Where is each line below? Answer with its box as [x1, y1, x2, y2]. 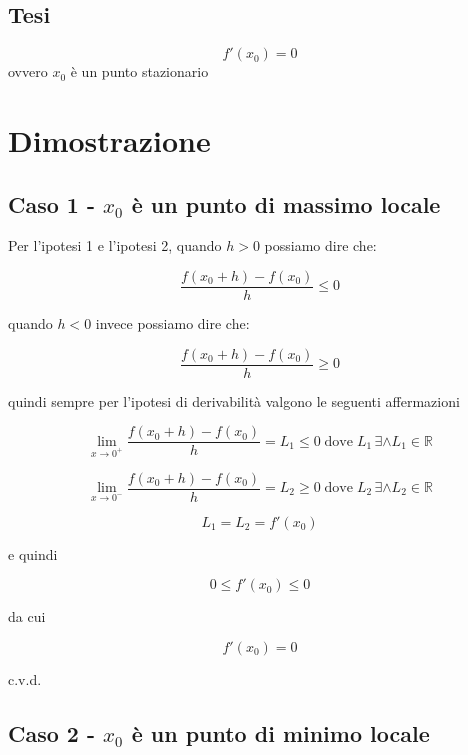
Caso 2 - [8, 717, 96, 748]
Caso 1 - [8, 188, 96, 219]
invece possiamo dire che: [95, 313, 250, 334]
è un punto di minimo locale [131, 717, 430, 748]
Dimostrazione [8, 119, 211, 160]
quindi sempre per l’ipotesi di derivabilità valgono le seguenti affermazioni [8, 390, 460, 411]
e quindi [8, 543, 58, 564]
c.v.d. [8, 668, 42, 689]
